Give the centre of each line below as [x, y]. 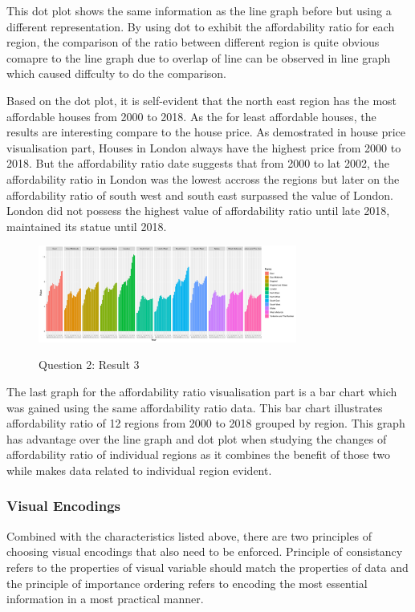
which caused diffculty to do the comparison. [116, 73]
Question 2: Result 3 [89, 365]
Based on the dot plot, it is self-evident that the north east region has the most [202, 100]
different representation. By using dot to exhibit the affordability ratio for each [201, 26]
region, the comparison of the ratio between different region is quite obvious [193, 42]
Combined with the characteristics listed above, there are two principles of [189, 535]
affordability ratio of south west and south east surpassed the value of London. [200, 195]
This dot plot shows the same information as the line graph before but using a [199, 10]
